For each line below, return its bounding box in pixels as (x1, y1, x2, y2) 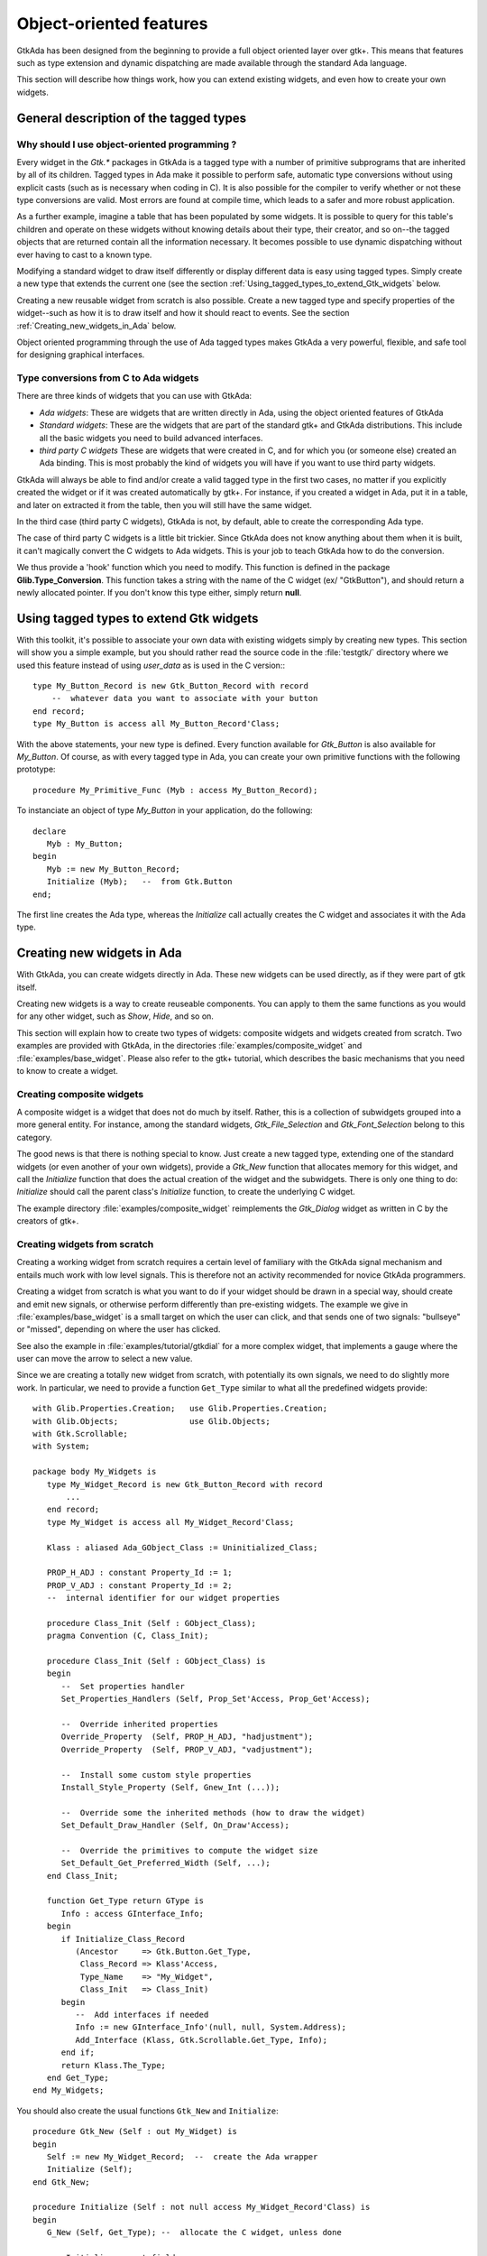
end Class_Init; (46, 1871, 119, 1881)
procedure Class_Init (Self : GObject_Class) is (46, 1656, 266, 1667)
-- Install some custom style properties (60, 1770, 252, 1780)
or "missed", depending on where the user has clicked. (16, 1324, 221, 1335)
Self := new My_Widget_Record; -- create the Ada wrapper (46, 2151, 318, 2161)
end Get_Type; (46, 2072, 109, 2083)
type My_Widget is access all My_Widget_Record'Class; (46, 1517, 295, 1527)
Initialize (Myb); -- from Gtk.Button (46, 876, 234, 887)
